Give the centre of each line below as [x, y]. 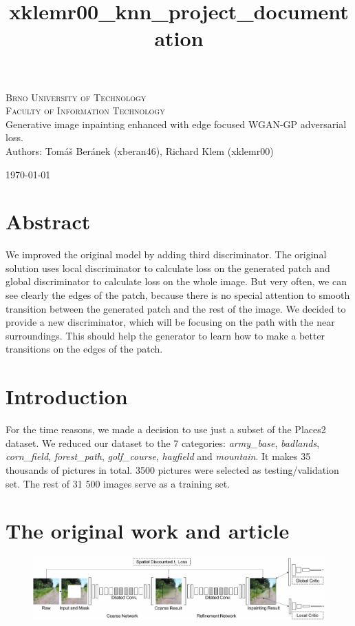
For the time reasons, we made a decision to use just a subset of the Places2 [166, 429]
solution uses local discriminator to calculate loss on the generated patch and [168, 268]
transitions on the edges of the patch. [84, 349]
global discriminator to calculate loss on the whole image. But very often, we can [176, 281]
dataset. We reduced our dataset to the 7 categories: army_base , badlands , [163, 442]
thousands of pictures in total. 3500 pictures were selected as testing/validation [172, 469]
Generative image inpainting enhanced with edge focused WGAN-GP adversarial [176, 124]
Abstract [48, 221]
